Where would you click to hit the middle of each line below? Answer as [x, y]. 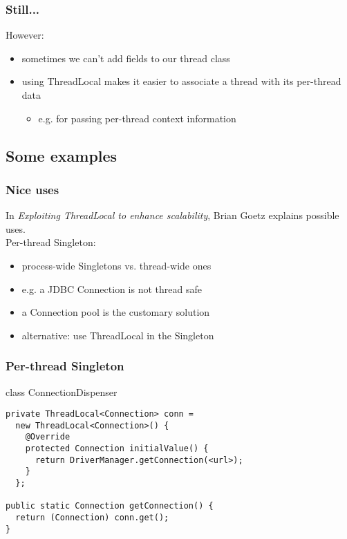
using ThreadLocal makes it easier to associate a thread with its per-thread [181, 81]
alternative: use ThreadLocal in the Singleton [118, 335]
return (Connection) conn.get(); [92, 518]
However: [25, 35]
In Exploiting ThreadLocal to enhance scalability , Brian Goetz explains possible [172, 215]
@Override [48, 437]
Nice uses [32, 189]
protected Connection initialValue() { [117, 449]
